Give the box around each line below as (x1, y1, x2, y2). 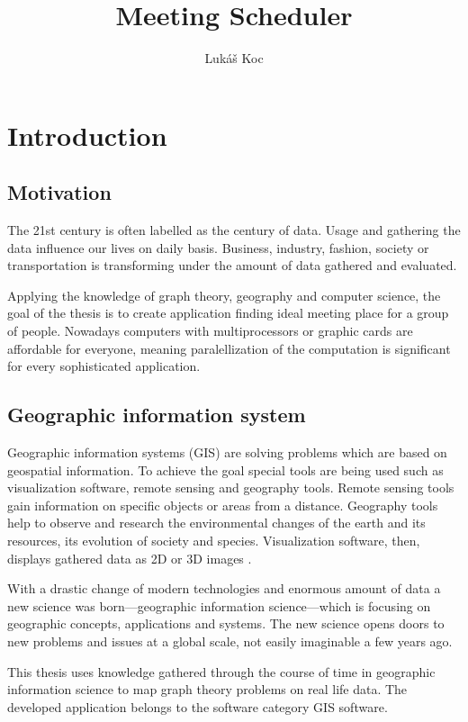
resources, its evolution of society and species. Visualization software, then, (7, 531, 420, 550)
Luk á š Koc (204, 49, 264, 68)
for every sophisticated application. (7, 356, 201, 375)
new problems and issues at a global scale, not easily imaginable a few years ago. (7, 632, 453, 650)
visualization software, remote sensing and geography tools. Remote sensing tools (7, 478, 454, 497)
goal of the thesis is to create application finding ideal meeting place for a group (7, 303, 449, 322)
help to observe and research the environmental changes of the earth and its (7, 513, 426, 532)
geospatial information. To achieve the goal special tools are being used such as (7, 460, 444, 479)
